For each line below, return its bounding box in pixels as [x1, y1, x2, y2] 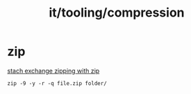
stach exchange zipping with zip [7, 66, 100, 75]
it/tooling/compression [48, 5, 185, 21]
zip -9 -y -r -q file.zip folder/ [7, 79, 108, 87]
